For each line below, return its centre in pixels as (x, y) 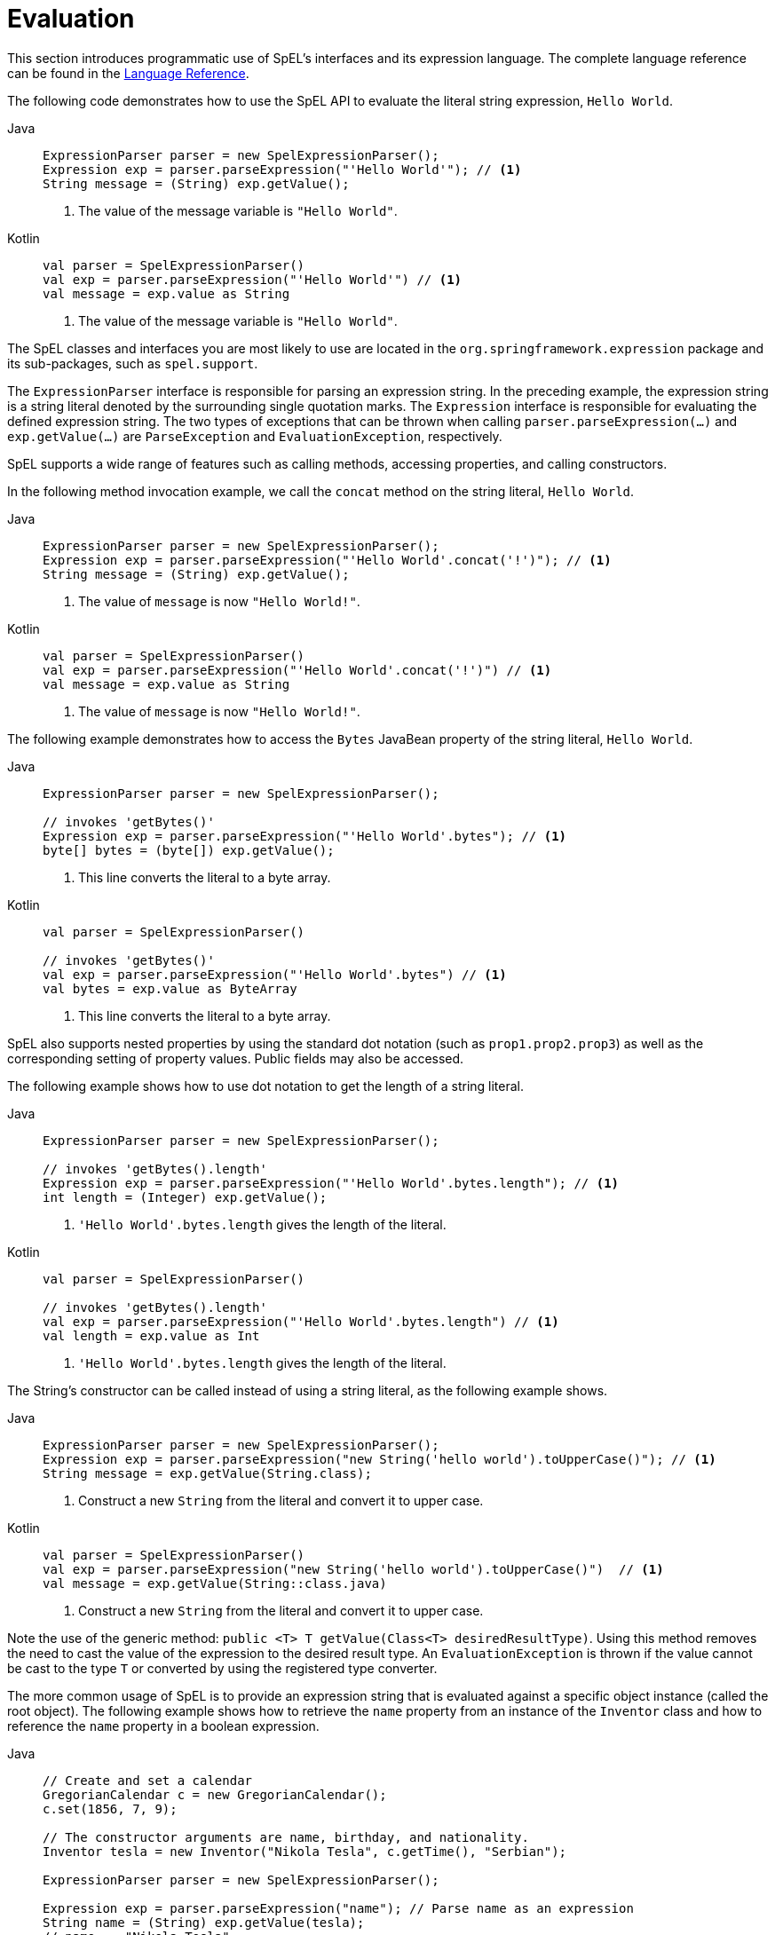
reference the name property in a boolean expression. (163, 1726)
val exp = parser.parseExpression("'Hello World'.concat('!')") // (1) (297, 670)
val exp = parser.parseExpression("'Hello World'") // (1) (253, 279)
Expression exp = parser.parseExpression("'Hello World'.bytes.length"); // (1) (331, 1183)
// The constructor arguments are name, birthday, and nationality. (286, 1837)
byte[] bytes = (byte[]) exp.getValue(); (189, 850)
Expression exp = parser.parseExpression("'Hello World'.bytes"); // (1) (305, 836)
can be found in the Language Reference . (128, 73)
